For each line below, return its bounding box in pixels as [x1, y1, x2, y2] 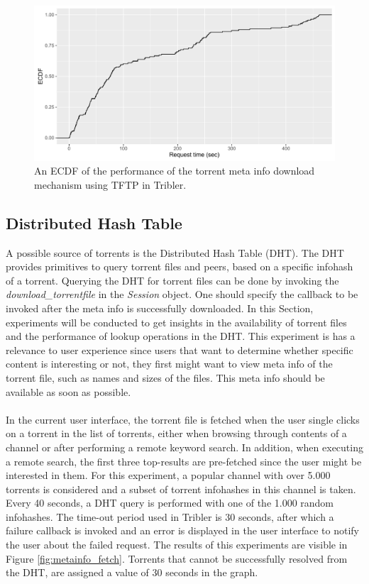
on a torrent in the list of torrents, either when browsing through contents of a [6, 426, 347, 441]
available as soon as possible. [6, 384, 131, 399]
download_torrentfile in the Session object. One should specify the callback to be [6, 287, 358, 302]
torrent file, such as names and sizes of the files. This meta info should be [6, 370, 325, 385]
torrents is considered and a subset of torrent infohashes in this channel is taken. [6, 481, 356, 496]
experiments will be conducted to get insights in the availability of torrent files [6, 314, 347, 329]
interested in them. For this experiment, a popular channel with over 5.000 [6, 468, 331, 483]
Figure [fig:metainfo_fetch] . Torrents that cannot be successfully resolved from [6, 551, 348, 566]
